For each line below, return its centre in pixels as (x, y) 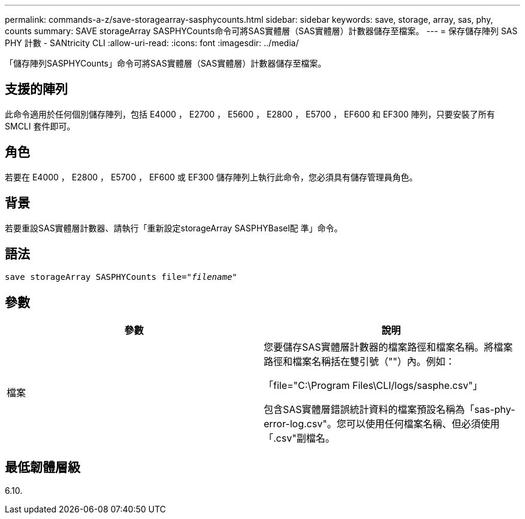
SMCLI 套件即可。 (40, 126)
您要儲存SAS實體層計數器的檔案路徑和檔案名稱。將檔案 (388, 347)
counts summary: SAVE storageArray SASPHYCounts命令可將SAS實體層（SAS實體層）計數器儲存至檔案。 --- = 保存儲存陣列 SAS (261, 31)
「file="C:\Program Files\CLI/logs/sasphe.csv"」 (373, 386)
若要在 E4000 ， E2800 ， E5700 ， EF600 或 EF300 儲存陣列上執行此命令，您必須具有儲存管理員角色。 (211, 177)
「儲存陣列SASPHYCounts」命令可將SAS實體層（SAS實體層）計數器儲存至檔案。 (166, 63)
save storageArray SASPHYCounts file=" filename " (121, 277)
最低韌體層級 (43, 467)
